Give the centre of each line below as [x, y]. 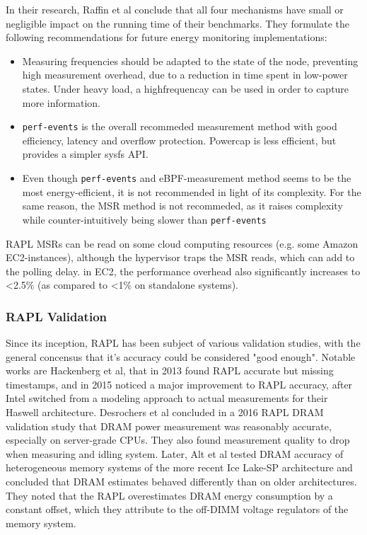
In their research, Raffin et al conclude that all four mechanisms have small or [175, 9]
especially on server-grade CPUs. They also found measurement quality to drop [178, 440]
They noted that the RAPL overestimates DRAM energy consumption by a [169, 495]
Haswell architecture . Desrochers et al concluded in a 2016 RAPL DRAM [165, 412]
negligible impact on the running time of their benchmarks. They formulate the [177, 23]
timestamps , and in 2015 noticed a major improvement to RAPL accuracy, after [179, 384]
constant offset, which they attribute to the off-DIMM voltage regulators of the [177, 509]
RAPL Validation [56, 316]
